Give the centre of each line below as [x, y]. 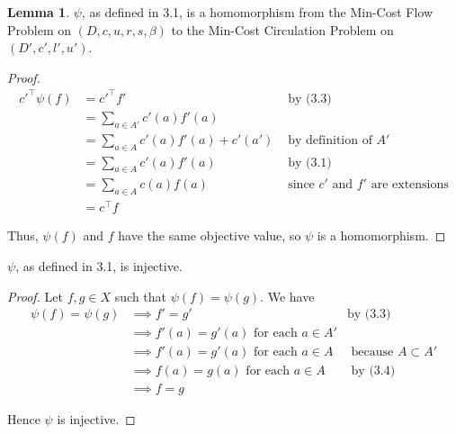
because [372, 353]
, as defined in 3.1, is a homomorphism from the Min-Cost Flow [257, 12]
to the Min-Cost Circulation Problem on [282, 29]
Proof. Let [35, 296]
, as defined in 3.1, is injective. [99, 265]
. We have [287, 296]
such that [141, 296]
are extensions [410, 185]
